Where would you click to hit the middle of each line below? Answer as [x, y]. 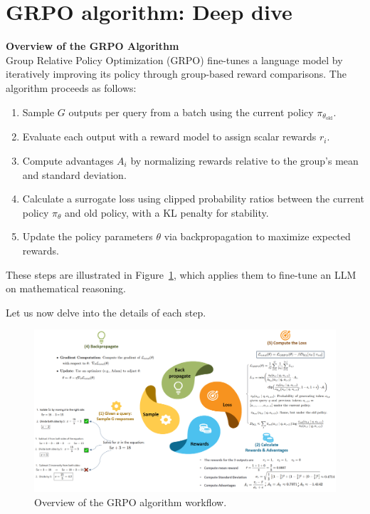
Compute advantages [68, 160]
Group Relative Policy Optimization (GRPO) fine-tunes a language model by [174, 60]
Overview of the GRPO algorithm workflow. [131, 502]
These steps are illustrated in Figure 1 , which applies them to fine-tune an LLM [181, 274]
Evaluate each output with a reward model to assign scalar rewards [169, 137]
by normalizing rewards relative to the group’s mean [244, 160]
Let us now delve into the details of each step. [106, 312]
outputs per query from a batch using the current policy [191, 112]
